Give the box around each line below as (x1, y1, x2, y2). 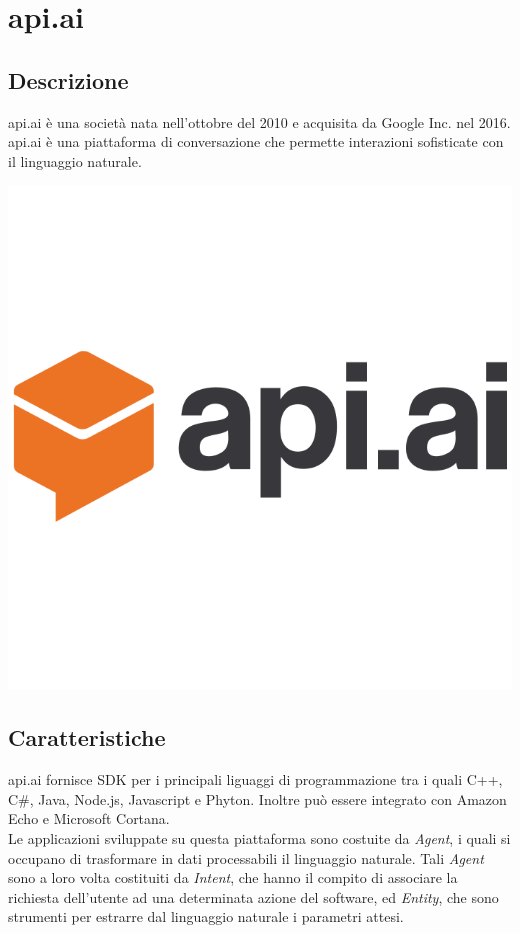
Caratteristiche (8, 722, 166, 753)
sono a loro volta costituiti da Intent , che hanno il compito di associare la (8, 867, 458, 888)
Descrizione (8, 64, 129, 95)
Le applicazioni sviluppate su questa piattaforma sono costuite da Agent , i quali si (8, 827, 511, 848)
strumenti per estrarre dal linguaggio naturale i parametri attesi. (8, 906, 404, 927)
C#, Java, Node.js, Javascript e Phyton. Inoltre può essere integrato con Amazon (8, 788, 507, 809)
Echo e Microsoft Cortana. (8, 808, 170, 829)
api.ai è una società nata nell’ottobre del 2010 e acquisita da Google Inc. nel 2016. (8, 111, 511, 132)
